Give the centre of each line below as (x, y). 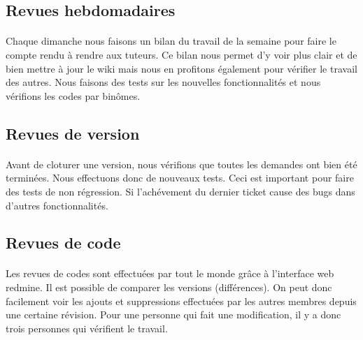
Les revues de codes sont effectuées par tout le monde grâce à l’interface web (170, 273)
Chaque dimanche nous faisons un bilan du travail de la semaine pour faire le (171, 41)
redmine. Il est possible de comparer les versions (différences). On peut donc (169, 287)
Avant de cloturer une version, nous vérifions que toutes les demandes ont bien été (181, 164)
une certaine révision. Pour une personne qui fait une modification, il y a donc (173, 315)
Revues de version (73, 133)
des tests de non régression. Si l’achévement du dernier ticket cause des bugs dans (180, 191)
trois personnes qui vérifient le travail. (87, 328)
